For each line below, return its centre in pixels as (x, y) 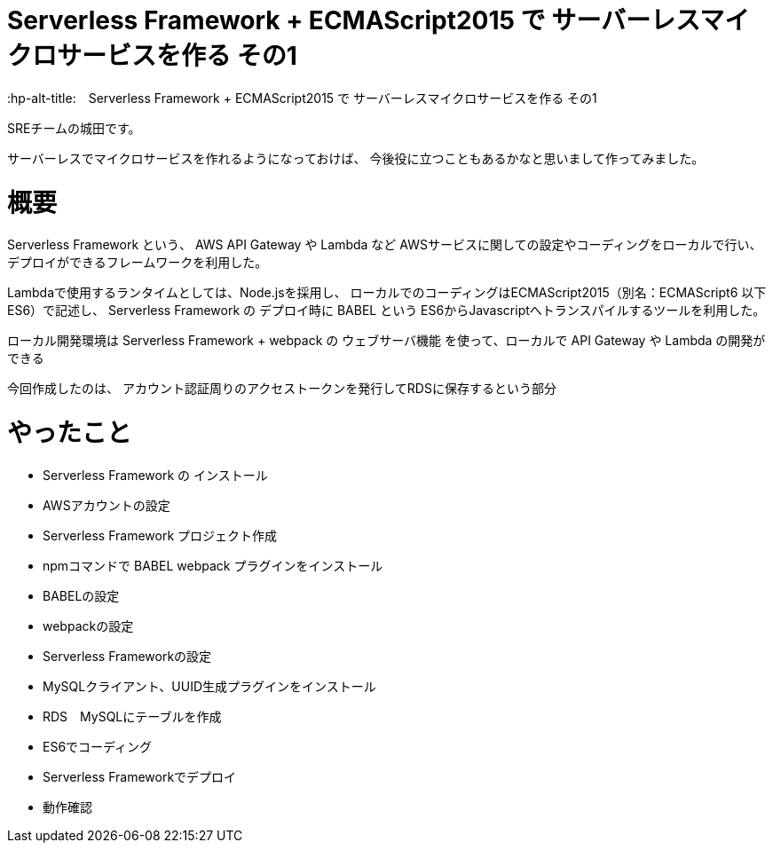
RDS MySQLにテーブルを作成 (132, 716)
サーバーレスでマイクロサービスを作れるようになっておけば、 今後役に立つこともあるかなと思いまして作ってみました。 (356, 158)
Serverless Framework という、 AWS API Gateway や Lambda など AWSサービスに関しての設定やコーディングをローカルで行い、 (385, 245)
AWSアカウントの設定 (106, 505)
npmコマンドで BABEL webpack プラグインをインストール (213, 565)
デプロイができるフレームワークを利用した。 (138, 263)
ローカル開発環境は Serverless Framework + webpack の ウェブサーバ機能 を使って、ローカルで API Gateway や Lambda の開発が (386, 341)
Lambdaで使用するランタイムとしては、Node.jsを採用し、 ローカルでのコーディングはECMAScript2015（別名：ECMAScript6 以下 (387, 293)
